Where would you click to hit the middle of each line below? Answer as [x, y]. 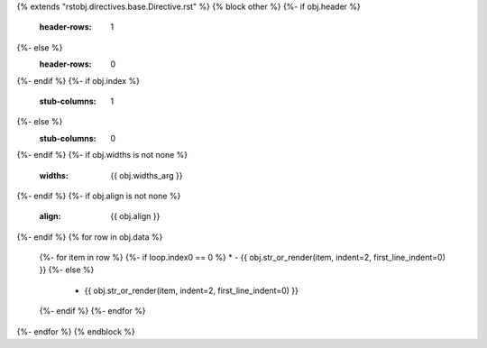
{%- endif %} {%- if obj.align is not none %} [99, 196]
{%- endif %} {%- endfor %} [92, 311]
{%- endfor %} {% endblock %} [76, 331]
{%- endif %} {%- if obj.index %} [78, 80]
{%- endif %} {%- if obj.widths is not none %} [102, 155]
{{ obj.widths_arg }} [147, 175]
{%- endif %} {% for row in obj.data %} [90, 237]
